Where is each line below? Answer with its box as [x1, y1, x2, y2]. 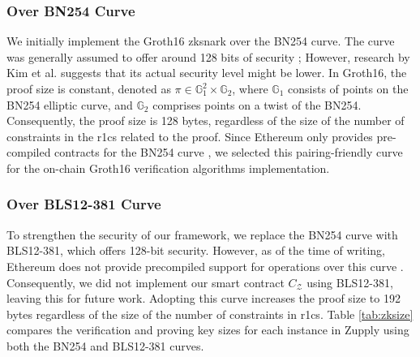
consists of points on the [288, 80, 409, 97]
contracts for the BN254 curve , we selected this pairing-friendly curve [54, 144, 403, 161]
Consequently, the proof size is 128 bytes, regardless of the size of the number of [6, 112, 405, 129]
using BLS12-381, [306, 273, 393, 290]
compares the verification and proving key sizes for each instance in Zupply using [6, 321, 409, 338]
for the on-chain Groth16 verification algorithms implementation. [6, 159, 330, 176]
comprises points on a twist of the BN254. [152, 96, 362, 113]
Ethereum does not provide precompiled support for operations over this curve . [6, 257, 404, 274]
